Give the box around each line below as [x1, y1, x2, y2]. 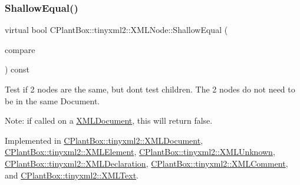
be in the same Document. [5, 94, 100, 107]
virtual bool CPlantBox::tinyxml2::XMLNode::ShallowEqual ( [5, 24, 228, 36]
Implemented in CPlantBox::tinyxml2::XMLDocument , [5, 134, 203, 146]
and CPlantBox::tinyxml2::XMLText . [5, 169, 139, 181]
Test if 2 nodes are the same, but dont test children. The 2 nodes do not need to [5, 83, 295, 95]
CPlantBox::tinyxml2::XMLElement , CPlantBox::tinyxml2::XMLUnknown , [5, 146, 275, 158]
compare [5, 43, 35, 55]
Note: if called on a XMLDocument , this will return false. [5, 114, 213, 127]
